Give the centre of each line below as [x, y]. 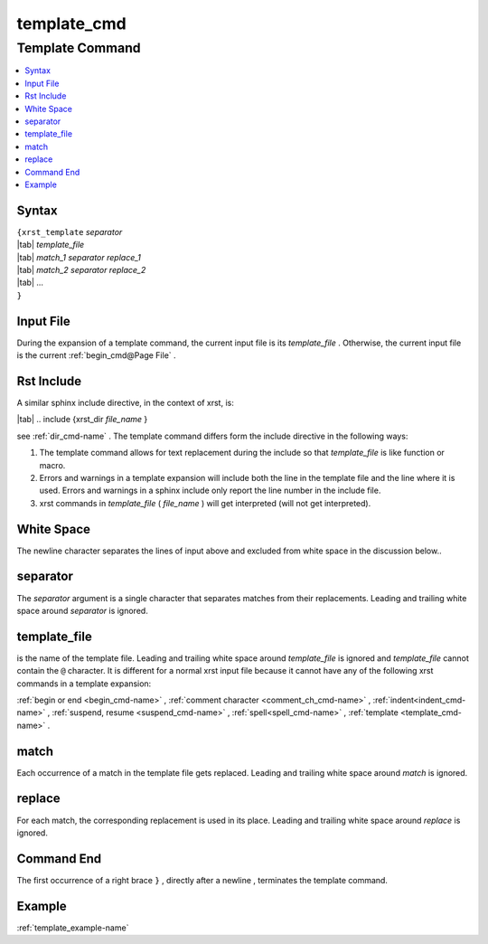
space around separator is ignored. [82, 610]
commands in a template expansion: [84, 684]
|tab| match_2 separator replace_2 [81, 269]
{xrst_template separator [70, 231]
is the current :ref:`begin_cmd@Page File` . [96, 355]
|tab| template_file [51, 245]
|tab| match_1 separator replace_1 [79, 257]
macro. [52, 465]
